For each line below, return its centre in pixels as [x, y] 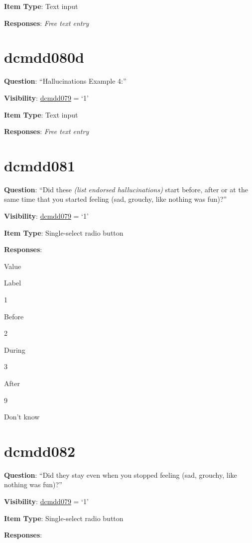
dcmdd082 [40, 451]
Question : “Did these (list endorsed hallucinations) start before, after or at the [126, 189]
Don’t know [22, 417]
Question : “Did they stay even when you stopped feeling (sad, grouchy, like [121, 475]
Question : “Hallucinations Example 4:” [65, 81]
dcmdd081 [40, 165]
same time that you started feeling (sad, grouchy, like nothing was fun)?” [116, 199]
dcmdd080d [44, 57]
